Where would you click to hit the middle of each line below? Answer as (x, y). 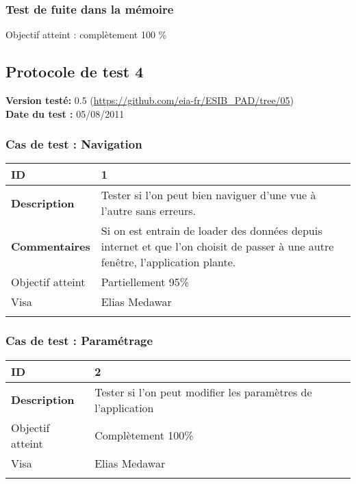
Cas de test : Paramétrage (79, 341)
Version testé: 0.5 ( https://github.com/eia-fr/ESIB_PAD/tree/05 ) (150, 100)
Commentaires (51, 246)
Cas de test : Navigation (74, 144)
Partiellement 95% (145, 282)
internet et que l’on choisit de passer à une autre (217, 246)
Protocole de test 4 (75, 72)
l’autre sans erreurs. (149, 211)
